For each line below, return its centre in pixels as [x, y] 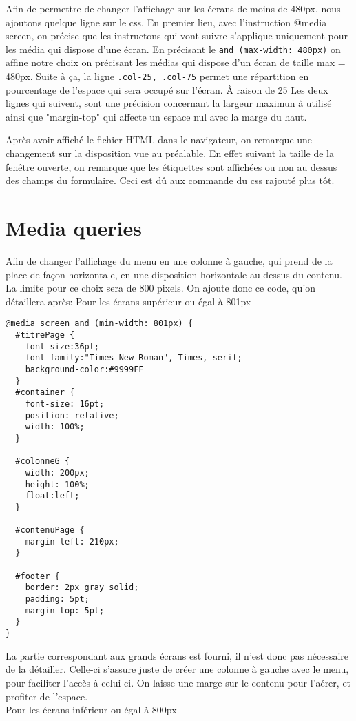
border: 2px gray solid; [82, 588]
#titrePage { [45, 335]
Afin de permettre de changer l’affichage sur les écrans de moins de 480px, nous [173, 8]
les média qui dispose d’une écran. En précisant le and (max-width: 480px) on [173, 49]
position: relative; [72, 415]
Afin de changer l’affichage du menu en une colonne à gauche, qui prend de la [169, 260]
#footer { [38, 576]
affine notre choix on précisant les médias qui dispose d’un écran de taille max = [176, 62]
